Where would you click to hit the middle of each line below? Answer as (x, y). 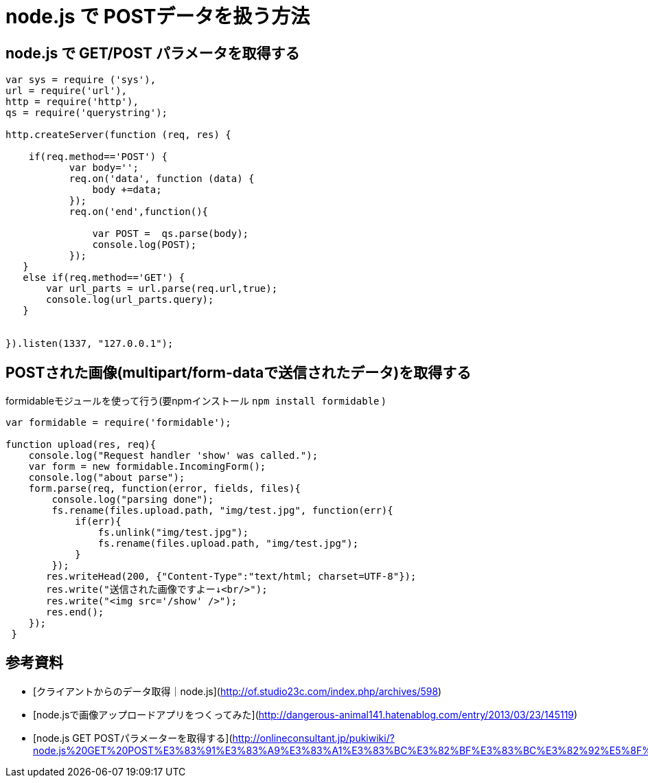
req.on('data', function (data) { (162, 179)
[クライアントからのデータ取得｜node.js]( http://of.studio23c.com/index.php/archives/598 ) (238, 691)
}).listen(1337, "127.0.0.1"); (90, 344)
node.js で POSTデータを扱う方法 (158, 16)
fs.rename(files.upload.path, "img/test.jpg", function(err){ (222, 511)
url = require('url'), (67, 91)
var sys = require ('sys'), (81, 80)
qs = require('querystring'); (87, 113)
